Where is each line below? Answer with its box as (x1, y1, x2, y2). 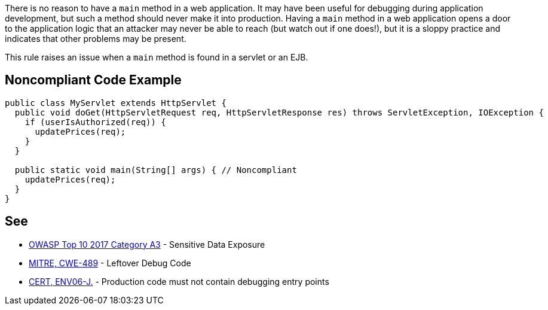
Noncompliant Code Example (5, 72, 182, 88)
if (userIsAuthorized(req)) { (25, 117, 166, 127)
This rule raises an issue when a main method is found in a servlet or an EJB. (5, 52, 308, 62)
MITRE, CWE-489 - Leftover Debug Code (29, 257, 191, 268)
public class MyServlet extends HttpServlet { (5, 98, 226, 108)
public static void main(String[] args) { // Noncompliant (14, 165, 297, 175)
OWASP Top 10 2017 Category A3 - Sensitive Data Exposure (29, 239, 265, 250)
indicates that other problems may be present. (5, 34, 186, 44)
